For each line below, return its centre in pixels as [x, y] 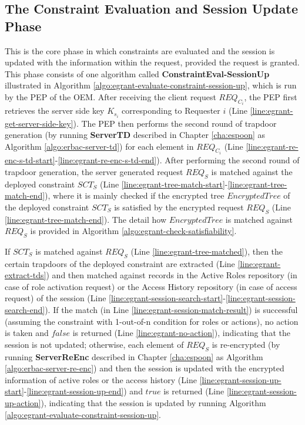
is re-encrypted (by [246, 344]
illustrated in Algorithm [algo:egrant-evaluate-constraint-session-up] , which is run [151, 85]
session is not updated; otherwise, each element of [94, 344]
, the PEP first [271, 96]
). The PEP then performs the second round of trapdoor [175, 123]
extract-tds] [26, 275]
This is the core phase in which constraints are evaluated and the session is [140, 50]
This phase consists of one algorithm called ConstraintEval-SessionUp [137, 73]
